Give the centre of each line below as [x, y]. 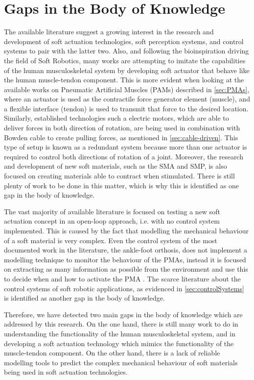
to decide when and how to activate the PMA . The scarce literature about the [122, 278]
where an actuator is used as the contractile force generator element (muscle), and [127, 99]
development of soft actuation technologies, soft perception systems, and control [124, 41]
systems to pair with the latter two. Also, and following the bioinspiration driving [127, 51]
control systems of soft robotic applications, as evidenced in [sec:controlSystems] [124, 288]
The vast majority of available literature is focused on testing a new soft [112, 211]
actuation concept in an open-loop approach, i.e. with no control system [112, 221]
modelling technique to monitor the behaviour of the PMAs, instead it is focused [125, 259]
